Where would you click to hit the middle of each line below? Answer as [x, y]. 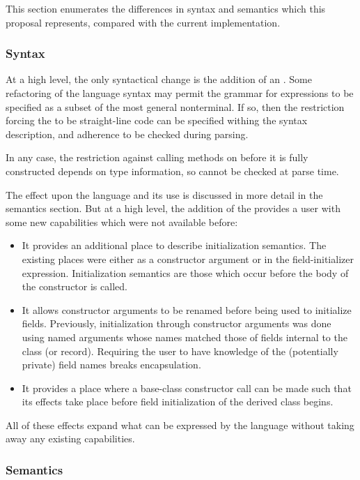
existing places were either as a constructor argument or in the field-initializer [188, 258]
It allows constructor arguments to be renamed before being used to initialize [187, 309]
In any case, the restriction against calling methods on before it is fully [157, 157]
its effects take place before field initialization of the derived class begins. [178, 402]
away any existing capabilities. [70, 438]
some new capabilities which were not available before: [122, 222]
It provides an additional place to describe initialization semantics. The [174, 245]
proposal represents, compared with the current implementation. [143, 22]
